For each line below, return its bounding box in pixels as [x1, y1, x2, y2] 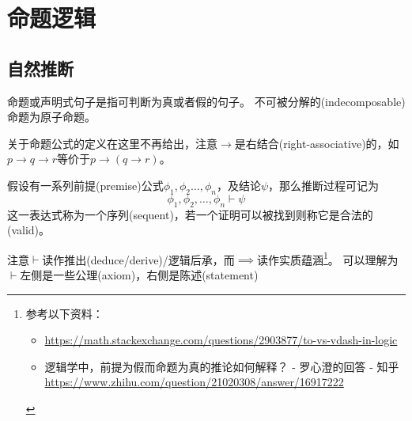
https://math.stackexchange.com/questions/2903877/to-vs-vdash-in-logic [44, 332, 398, 348]
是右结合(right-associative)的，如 [234, 135, 399, 151]
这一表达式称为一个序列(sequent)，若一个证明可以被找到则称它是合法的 [7, 206, 373, 222]
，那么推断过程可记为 [268, 176, 380, 193]
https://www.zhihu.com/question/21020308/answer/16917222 [44, 374, 344, 390]
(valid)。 [7, 222, 51, 238]
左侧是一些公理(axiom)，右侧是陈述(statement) [20, 266, 259, 283]
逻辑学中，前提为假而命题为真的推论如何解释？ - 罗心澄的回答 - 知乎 [44, 358, 399, 374]
